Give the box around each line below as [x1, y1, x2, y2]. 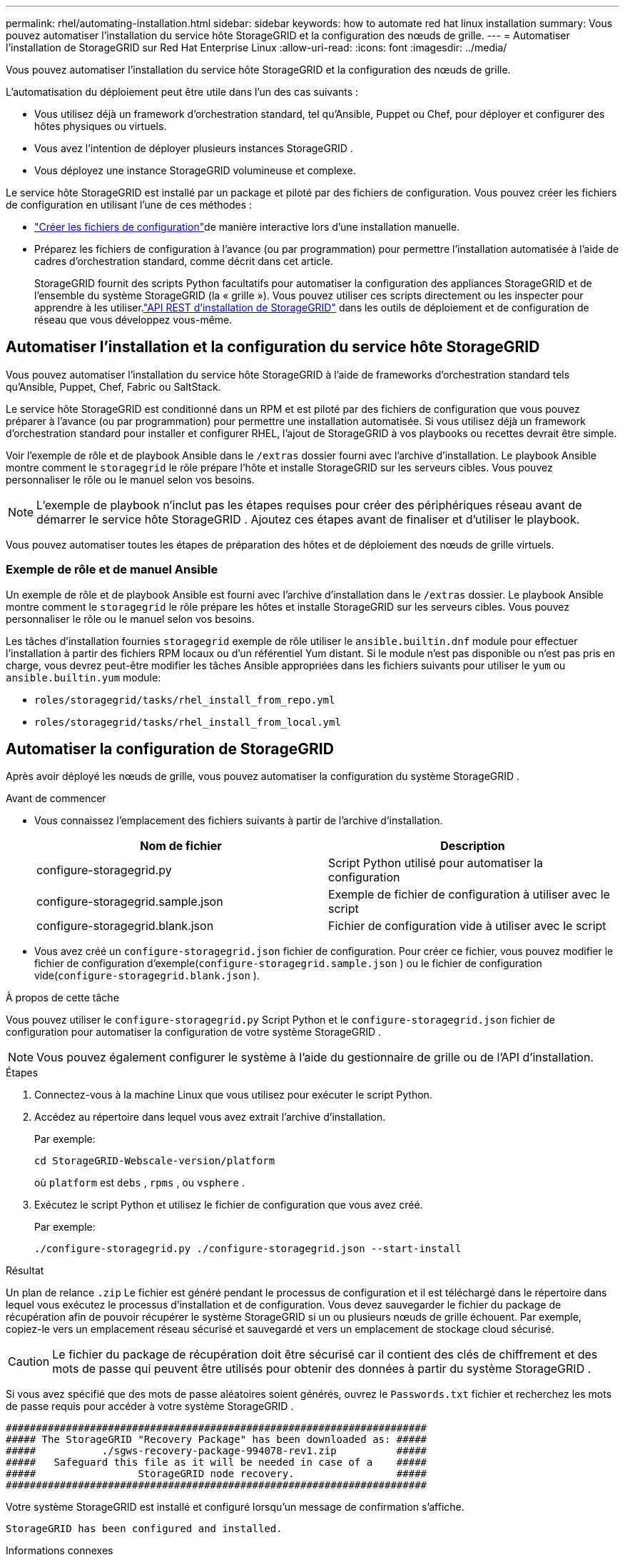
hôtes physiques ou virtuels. [34, 120, 167, 132]
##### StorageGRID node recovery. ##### [6, 1468, 427, 1480]
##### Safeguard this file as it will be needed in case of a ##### [6, 1456, 427, 1469]
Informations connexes [6, 1544, 113, 1557]
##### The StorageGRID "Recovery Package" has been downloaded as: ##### [6, 1434, 427, 1446]
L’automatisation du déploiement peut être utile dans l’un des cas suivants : [6, 86, 359, 98]
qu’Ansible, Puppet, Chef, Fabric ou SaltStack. [6, 380, 221, 393]
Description [440, 839, 505, 854]
